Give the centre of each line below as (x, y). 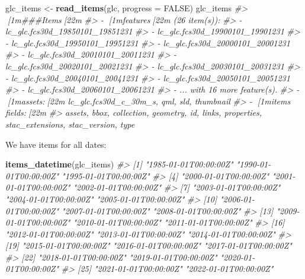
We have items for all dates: (56, 144)
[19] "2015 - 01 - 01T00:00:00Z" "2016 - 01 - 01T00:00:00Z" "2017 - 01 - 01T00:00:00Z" (149, 245)
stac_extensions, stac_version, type (70, 124)
